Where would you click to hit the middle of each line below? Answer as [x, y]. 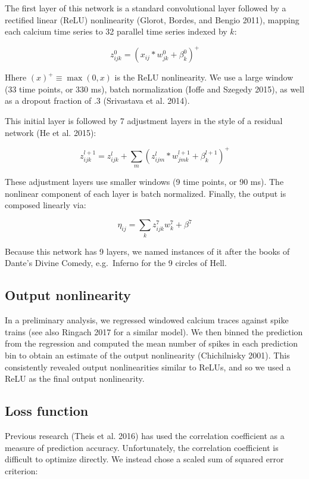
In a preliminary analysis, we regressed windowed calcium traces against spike [147, 320]
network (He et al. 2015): [51, 132]
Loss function [47, 411]
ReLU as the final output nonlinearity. [75, 378]
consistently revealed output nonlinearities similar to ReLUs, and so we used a [148, 367]
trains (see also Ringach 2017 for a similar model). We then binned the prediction [154, 331]
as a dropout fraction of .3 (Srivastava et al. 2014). [97, 101]
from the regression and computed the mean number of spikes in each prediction [152, 343]
